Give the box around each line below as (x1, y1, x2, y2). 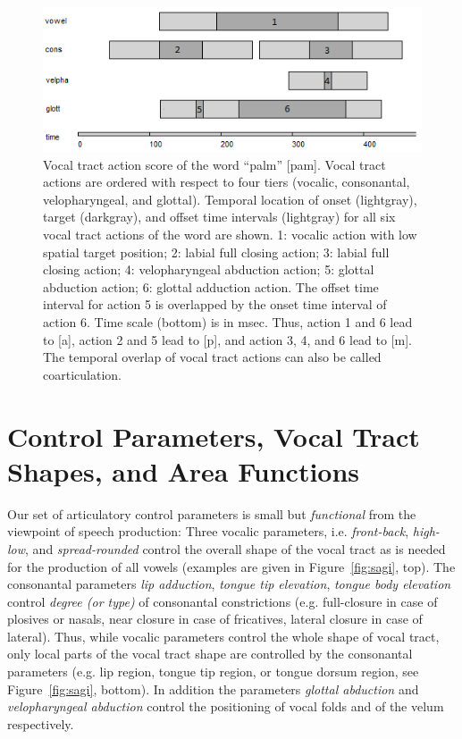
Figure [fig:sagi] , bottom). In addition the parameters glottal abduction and (7, 679, 419, 698)
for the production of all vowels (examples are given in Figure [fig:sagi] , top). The (7, 557, 456, 575)
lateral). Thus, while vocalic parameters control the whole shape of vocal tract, (7, 626, 440, 645)
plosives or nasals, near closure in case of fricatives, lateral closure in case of (7, 609, 423, 628)
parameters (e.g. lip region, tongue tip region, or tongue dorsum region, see (7, 662, 419, 681)
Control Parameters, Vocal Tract (7, 417, 420, 454)
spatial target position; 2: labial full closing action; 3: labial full (43, 242, 390, 261)
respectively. (7, 714, 74, 733)
